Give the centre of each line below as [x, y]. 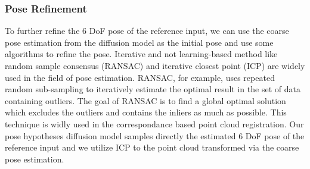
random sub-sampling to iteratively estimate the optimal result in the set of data [153, 89]
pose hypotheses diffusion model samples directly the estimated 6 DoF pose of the [155, 135]
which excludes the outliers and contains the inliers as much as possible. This [146, 112]
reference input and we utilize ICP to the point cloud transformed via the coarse [152, 147]
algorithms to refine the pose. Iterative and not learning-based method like [141, 54]
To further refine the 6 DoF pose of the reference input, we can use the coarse [147, 31]
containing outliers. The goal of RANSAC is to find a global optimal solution [145, 100]
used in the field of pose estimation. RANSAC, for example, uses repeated [140, 77]
